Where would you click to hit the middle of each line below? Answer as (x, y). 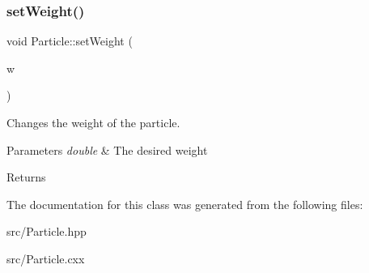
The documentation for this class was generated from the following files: (185, 204)
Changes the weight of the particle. (93, 122)
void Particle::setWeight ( (70, 41)
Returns (26, 177)
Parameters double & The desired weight (107, 149)
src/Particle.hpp (47, 231)
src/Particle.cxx (46, 258)
